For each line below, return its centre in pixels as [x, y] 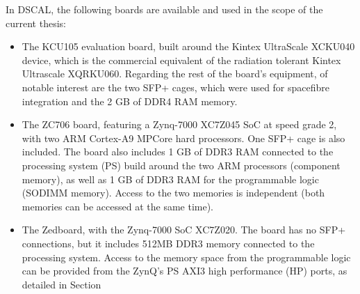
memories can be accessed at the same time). [117, 206]
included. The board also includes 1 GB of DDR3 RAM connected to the [178, 152]
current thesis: [36, 23]
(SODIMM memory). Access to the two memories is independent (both [173, 193]
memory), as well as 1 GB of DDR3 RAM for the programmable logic [170, 179]
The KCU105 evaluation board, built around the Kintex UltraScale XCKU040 [188, 46]
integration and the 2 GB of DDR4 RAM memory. [130, 101]
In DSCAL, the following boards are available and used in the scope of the [164, 9]
